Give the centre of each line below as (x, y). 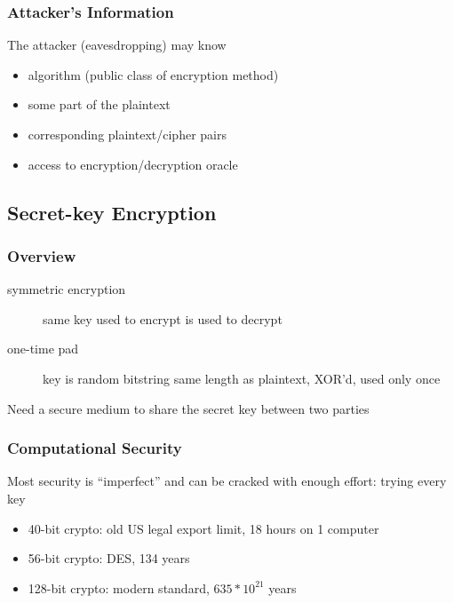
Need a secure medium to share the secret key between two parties (188, 408)
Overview (42, 255)
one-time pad (43, 349)
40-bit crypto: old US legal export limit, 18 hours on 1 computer (203, 528)
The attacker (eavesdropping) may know (117, 45)
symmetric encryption (67, 289)
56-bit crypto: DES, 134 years (109, 558)
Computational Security (95, 448)
